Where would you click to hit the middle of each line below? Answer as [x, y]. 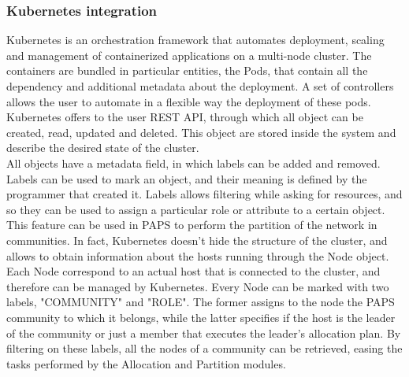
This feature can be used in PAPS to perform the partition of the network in [192, 225]
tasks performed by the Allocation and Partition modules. [146, 363]
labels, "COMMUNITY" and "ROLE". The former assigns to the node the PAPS [201, 302]
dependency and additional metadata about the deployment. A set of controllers [200, 86]
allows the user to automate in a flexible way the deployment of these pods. [189, 101]
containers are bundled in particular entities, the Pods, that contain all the [187, 70]
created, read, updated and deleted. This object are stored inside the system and [201, 132]
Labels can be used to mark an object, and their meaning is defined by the [187, 178]
